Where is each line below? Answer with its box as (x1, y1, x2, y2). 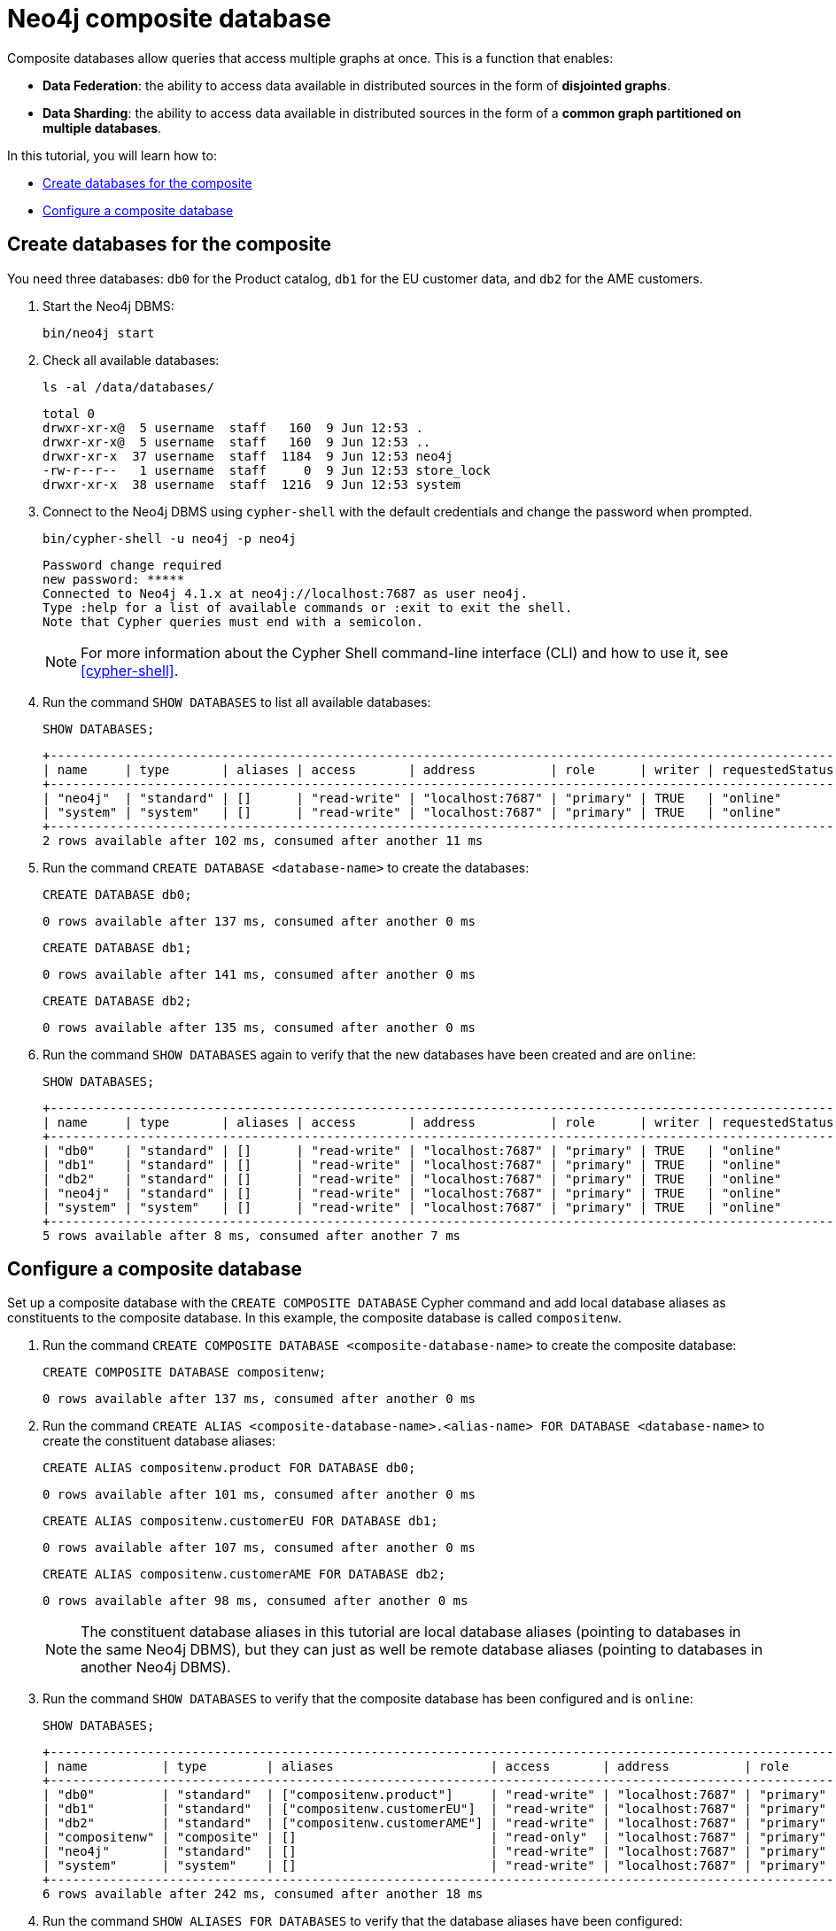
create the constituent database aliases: (43, 1433, 276, 1449)
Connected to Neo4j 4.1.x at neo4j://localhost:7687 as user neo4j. (43, 586, 528, 601)
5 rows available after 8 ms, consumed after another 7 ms (43, 1228, 461, 1243)
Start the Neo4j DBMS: (43, 298, 174, 314)
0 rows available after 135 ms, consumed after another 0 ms (43, 1020, 476, 1035)
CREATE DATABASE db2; (43, 993, 192, 1008)
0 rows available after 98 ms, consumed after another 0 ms (43, 1594, 468, 1609)
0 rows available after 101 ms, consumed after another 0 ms (43, 1487, 476, 1502)
